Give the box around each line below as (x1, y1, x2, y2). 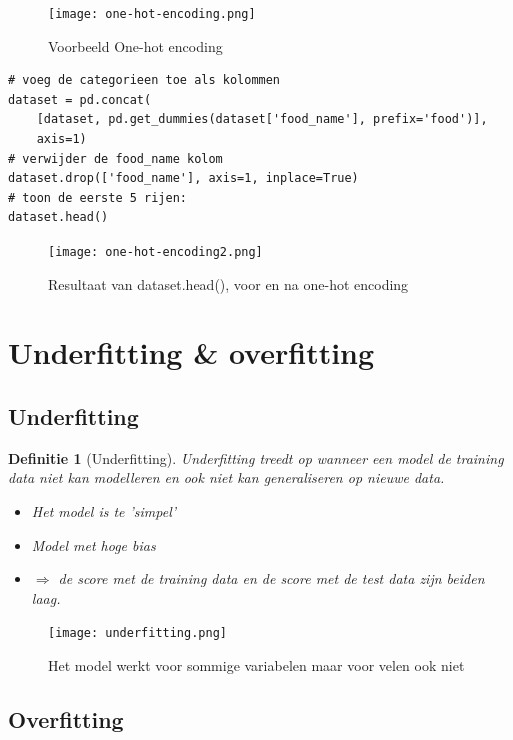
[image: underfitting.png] (48, 626, 227, 641)
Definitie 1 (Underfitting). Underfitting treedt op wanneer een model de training (8, 447, 504, 468)
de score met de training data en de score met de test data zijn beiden (58, 568, 485, 589)
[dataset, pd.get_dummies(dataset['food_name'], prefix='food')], (36, 112, 488, 127)
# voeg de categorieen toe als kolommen (8, 73, 281, 88)
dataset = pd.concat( (8, 92, 152, 107)
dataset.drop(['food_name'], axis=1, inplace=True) (8, 171, 359, 186)
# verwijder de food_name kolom (8, 151, 223, 166)
